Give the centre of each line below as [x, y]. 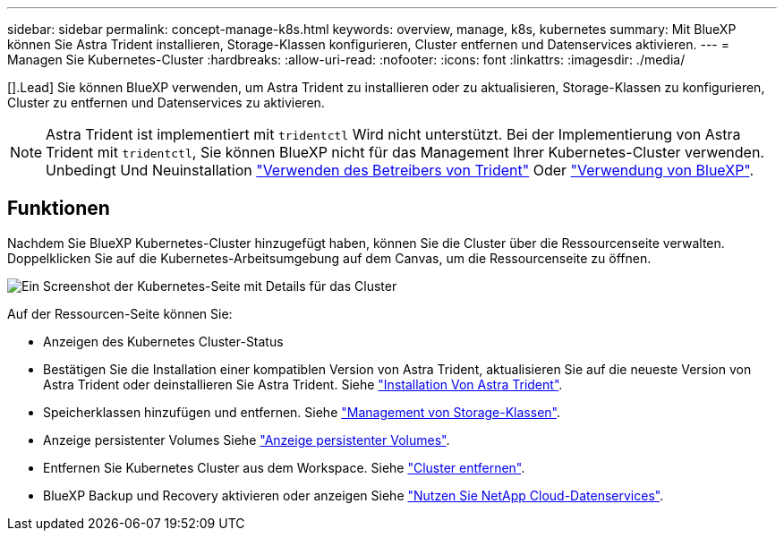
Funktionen [59, 209]
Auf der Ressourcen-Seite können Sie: [120, 313]
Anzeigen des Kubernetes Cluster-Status [163, 341]
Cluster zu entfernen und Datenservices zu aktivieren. [166, 102]
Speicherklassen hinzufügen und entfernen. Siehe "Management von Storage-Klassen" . [302, 412]
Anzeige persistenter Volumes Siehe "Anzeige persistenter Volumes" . [247, 440]
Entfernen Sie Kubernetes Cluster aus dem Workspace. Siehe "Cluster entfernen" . [284, 467]
